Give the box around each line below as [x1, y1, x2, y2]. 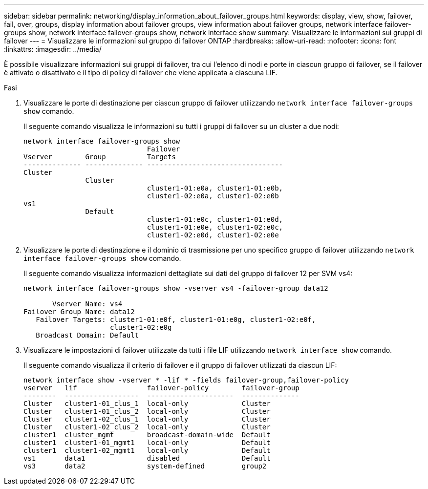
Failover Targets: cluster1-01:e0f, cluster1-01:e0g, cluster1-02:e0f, [36, 316, 316, 323]
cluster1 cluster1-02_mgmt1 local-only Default [23, 446, 271, 454]
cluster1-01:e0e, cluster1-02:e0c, [147, 223, 283, 231]
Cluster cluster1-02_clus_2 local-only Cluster [23, 423, 271, 431]
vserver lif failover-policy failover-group [23, 384, 300, 392]
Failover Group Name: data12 [23, 308, 135, 316]
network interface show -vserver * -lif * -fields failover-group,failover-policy [23, 376, 349, 384]
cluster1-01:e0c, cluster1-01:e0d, [147, 215, 283, 223]
